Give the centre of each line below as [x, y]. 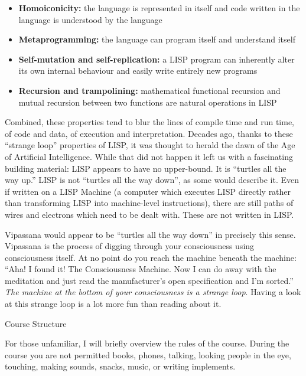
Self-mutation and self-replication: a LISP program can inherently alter [157, 59]
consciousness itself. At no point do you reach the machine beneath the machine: [151, 257]
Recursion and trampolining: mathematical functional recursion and [149, 90]
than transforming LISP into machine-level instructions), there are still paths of [149, 203]
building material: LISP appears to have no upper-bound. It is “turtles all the [146, 168]
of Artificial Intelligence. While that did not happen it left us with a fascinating [149, 156]
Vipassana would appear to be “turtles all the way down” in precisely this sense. [150, 234]
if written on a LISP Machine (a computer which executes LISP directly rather [148, 191]
